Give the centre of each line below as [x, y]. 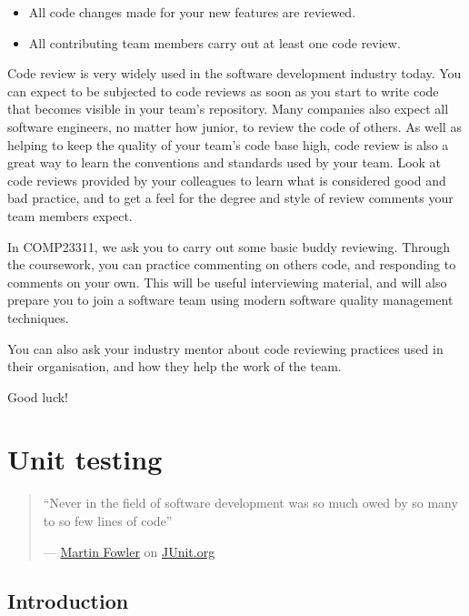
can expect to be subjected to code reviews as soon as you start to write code [223, 91]
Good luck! [38, 396]
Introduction [68, 600]
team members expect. [70, 215]
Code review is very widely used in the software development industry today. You [234, 73]
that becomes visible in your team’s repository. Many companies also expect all [228, 109]
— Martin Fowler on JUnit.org [129, 551]
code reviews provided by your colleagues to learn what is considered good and [227, 180]
